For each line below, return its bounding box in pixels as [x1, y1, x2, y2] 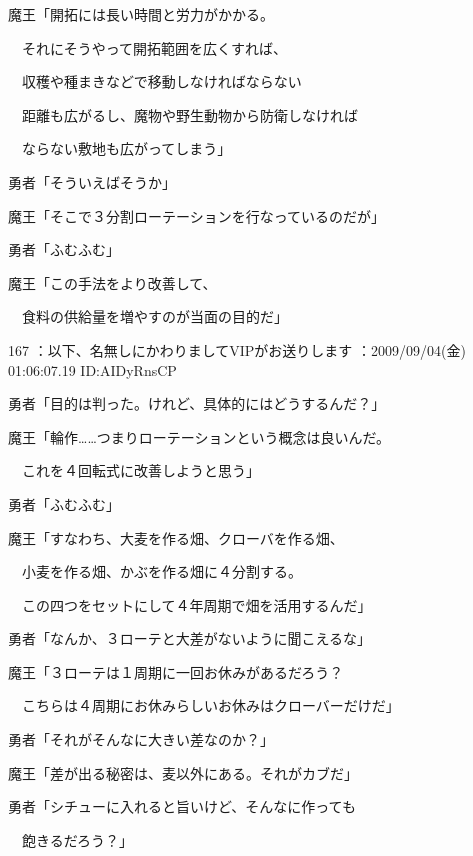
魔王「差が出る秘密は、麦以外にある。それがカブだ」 [8, 762, 358, 783]
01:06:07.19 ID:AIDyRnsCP [8, 359, 177, 380]
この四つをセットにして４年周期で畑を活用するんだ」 [21, 594, 372, 615]
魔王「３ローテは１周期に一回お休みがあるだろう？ [8, 661, 344, 682]
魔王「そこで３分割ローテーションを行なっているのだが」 [8, 205, 386, 226]
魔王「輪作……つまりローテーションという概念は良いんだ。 [8, 426, 391, 447]
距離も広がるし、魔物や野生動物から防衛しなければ [21, 104, 358, 125]
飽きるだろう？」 [21, 829, 133, 850]
